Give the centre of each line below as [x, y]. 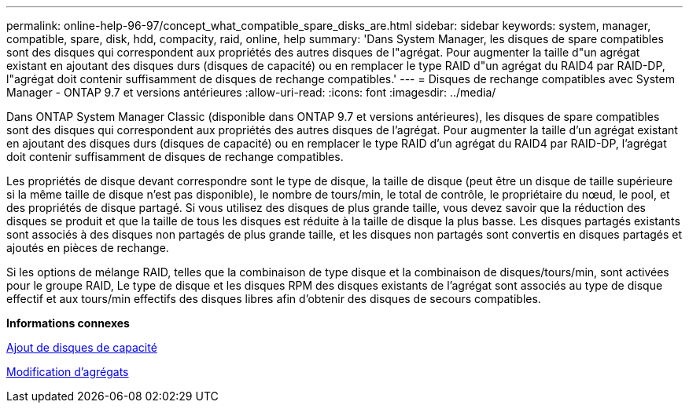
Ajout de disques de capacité [82, 347]
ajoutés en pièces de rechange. [88, 248]
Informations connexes [68, 323]
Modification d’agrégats [68, 372]
